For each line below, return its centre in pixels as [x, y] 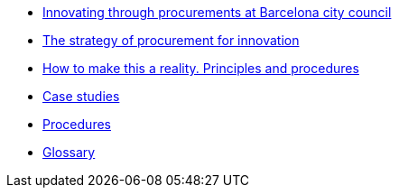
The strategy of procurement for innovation [171, 40]
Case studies [81, 96]
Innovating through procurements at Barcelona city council [217, 12]
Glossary [69, 152]
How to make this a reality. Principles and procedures [201, 68]
